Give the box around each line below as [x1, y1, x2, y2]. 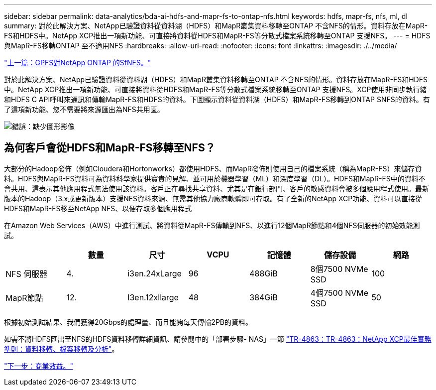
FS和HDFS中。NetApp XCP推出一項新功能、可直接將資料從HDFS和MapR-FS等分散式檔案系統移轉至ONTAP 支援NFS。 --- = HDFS [4, 31, 431, 40]
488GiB [249, 268, 278, 278]
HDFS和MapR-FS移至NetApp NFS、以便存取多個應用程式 [4, 204, 192, 213]
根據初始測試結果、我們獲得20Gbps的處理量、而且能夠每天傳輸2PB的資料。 [4, 317, 252, 326]
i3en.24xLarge [127, 268, 182, 278]
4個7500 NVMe [310, 287, 369, 298]
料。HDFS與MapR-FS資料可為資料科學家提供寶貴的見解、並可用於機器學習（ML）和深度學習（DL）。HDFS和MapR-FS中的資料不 [4, 174, 426, 183]
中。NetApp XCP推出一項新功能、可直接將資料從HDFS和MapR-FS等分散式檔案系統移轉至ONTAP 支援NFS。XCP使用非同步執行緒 [4, 85, 427, 94]
